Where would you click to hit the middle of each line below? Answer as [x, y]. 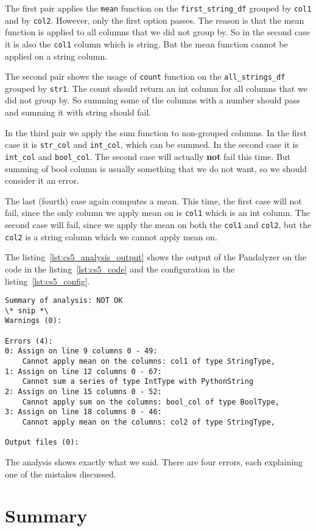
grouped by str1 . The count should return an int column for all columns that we [156, 88]
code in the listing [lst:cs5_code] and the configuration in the [120, 269]
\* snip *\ [27, 311]
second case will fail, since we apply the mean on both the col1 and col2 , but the [158, 224]
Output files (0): [42, 442]
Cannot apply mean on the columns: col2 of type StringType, [149, 422]
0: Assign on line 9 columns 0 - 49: [81, 351]
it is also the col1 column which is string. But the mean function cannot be [146, 43]
